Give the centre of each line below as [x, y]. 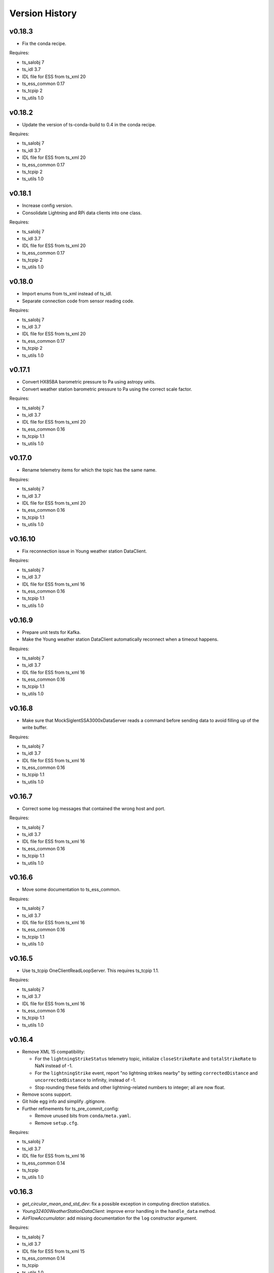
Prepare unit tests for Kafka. [52, 632]
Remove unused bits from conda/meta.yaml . [83, 1116]
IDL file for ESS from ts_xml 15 [53, 1251]
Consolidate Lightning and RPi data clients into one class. [82, 213]
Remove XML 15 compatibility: [54, 1051]
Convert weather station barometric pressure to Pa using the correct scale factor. [107, 389]
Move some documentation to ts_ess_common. [71, 890]
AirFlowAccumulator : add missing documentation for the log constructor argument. [110, 1218]
